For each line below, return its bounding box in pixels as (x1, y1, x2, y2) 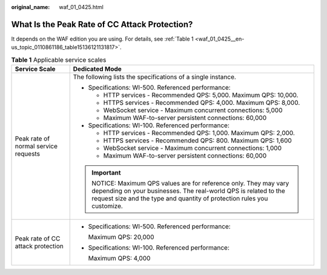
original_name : (11, 4, 50, 10)
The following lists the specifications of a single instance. (73, 73, 236, 81)
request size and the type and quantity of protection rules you (91, 194, 268, 203)
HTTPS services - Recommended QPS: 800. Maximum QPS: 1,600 (103, 136, 292, 145)
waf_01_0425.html (59, 4, 104, 10)
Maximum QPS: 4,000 (88, 254, 151, 263)
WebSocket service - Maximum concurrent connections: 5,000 (103, 106, 283, 114)
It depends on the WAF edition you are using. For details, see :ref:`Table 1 (11, 35, 194, 42)
